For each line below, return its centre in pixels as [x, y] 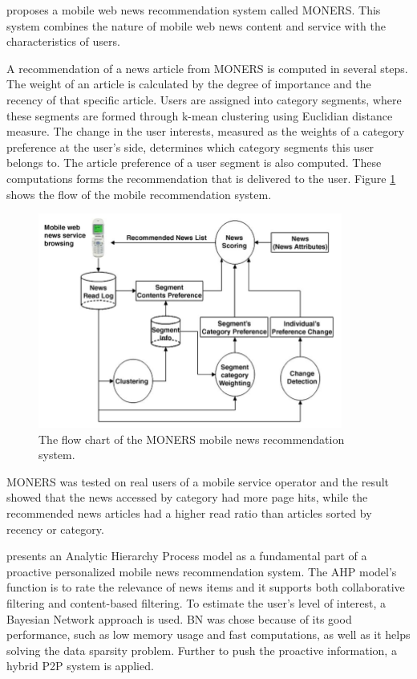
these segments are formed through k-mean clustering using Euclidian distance [200, 115]
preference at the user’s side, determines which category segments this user [190, 146]
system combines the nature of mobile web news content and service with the [196, 25]
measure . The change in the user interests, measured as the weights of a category [206, 131]
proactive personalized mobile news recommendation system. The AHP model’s [202, 571]
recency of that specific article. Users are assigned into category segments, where [204, 99]
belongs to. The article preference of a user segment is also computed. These [194, 163]
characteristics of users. [63, 41]
